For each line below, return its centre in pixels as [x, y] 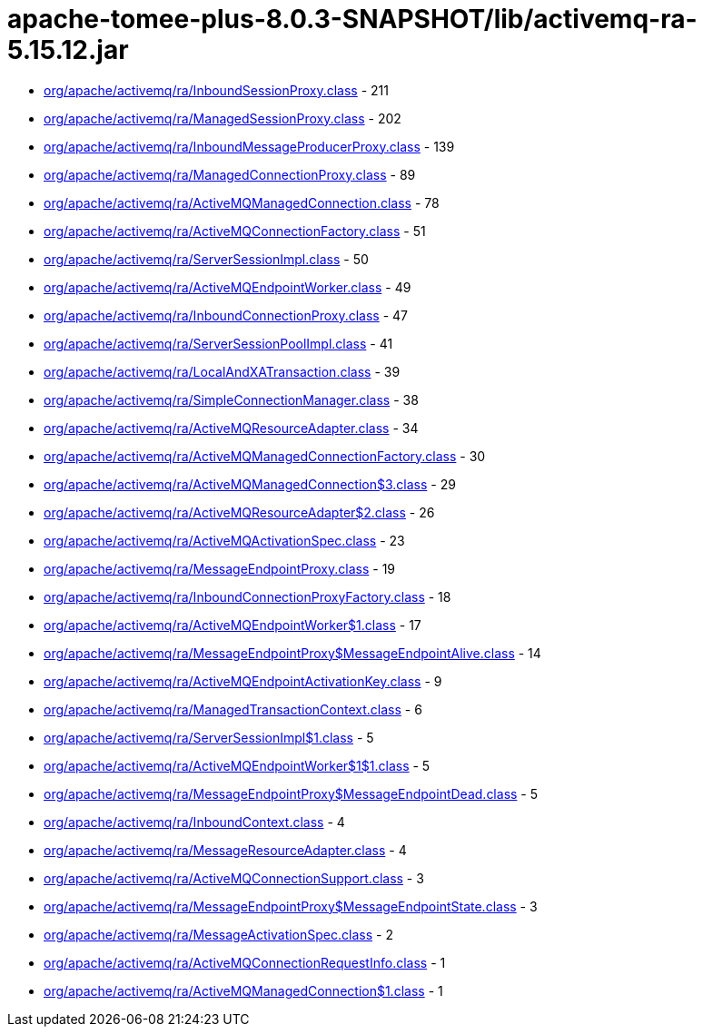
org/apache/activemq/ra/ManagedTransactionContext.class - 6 [233, 709]
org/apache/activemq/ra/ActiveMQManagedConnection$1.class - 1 [243, 990]
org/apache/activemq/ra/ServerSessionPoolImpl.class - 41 [218, 343]
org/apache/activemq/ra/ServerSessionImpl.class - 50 [206, 259]
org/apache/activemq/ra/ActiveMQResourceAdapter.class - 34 [231, 428]
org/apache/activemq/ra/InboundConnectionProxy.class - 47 [226, 315]
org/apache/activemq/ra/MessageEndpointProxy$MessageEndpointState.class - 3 [291, 906]
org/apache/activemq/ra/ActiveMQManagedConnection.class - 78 [242, 202]
